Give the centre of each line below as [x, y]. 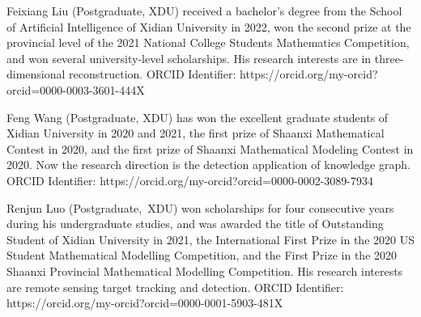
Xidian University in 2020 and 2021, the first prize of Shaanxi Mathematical [196, 133]
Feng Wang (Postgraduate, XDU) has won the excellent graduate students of [198, 117]
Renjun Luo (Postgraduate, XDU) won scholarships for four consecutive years [200, 207]
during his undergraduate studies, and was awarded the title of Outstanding [195, 224]
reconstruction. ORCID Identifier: [153, 74]
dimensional [36, 74]
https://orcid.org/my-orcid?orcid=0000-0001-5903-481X [145, 303]
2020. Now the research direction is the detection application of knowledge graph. [208, 165]
